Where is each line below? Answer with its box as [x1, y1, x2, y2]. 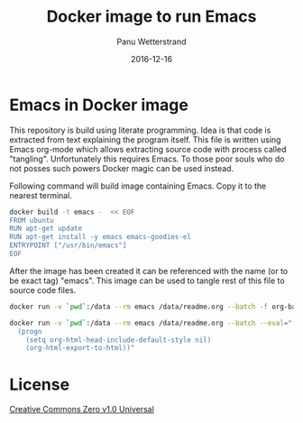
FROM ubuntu [9, 216, 54, 225]
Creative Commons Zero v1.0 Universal [9, 404, 155, 415]
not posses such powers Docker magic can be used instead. [9, 162, 234, 173]
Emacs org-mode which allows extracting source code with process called [9, 143, 287, 154]
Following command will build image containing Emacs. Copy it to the [9, 180, 267, 191]
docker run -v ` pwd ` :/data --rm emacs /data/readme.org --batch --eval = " [9, 318, 293, 327]
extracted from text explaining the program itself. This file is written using [9, 133, 281, 145]
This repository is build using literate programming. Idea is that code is [9, 124, 271, 135]
